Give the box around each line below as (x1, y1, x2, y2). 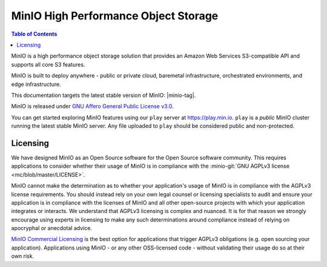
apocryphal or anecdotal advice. (11, 225, 92, 232)
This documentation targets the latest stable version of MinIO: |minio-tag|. (11, 91, 196, 99)
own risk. (11, 252, 35, 260)
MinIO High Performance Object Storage (11, 9, 219, 22)
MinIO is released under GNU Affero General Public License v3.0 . (11, 103, 174, 110)
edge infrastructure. (11, 81, 62, 88)
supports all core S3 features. (11, 61, 85, 68)
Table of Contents (11, 30, 58, 38)
